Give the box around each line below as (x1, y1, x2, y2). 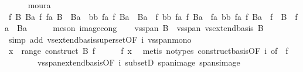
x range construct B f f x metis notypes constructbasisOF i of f (8, 44, 288, 57)
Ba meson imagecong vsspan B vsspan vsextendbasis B (16, 22, 264, 34)
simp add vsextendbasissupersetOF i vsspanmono (8, 33, 192, 45)
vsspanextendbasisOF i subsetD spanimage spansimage (37, 56, 240, 68)
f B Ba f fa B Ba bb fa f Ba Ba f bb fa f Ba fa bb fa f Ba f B (8, 10, 287, 22)
